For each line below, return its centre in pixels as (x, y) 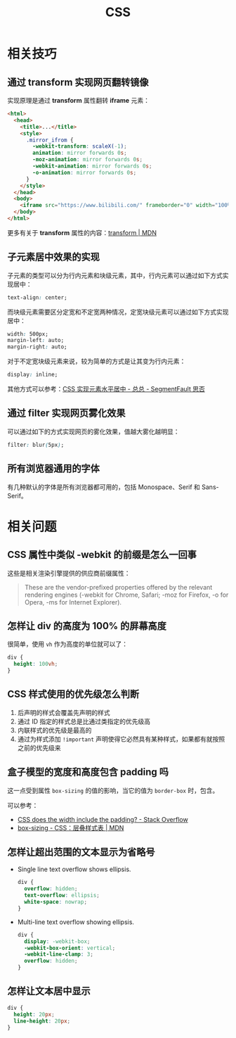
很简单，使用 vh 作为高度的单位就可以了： (68, 644)
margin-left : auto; (36, 341)
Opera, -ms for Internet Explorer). (73, 602)
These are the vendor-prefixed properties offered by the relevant (118, 587)
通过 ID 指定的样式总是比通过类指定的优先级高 (84, 721)
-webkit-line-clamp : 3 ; (59, 954)
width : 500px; (28, 334)
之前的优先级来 (39, 747)
